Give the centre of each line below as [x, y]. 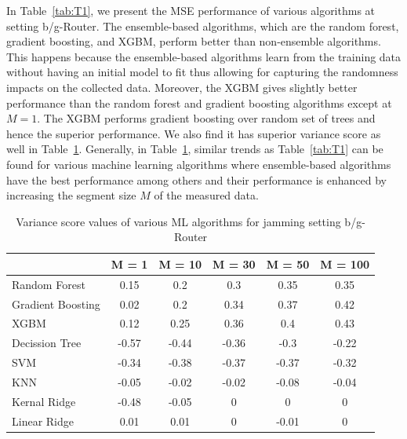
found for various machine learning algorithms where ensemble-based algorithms [199, 164]
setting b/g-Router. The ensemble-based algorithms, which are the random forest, [203, 26]
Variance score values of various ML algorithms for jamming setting [178, 221]
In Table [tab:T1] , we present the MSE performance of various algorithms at [191, 10]
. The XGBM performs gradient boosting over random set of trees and [206, 118]
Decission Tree [47, 343]
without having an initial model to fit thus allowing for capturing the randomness [202, 72]
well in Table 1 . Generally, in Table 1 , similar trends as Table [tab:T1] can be [195, 149]
